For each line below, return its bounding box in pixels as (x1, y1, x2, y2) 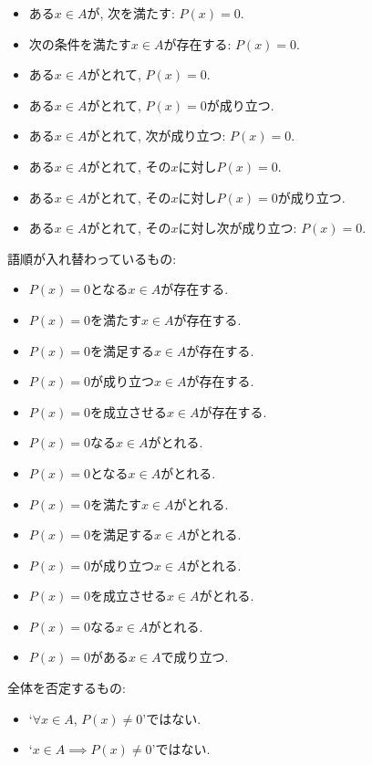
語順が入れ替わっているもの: (7, 248, 177, 267)
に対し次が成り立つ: (178, 218, 297, 237)
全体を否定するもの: (7, 678, 126, 697)
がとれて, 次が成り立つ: (87, 126, 226, 145)
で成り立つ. (160, 647, 229, 666)
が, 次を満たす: (87, 4, 175, 22)
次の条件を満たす (28, 34, 131, 53)
